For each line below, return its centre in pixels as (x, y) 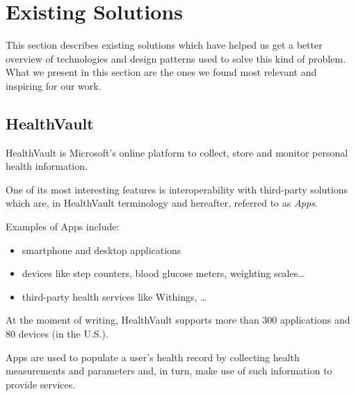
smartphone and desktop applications (102, 250)
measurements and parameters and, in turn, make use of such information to (169, 371)
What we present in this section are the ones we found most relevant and (161, 72)
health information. (47, 166)
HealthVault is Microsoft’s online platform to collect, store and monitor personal (177, 152)
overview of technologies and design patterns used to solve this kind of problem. (176, 58)
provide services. (41, 384)
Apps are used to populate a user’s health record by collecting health (153, 357)
